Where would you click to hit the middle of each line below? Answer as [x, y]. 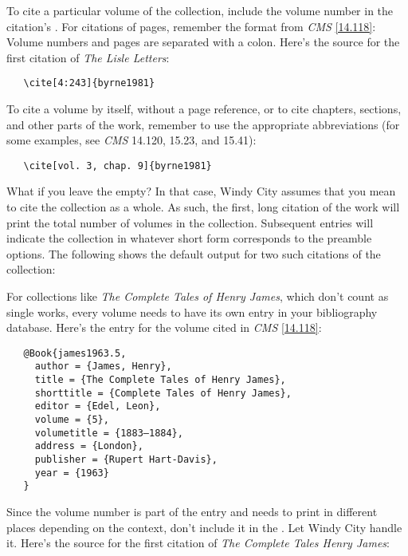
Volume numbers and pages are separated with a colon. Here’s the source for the [203, 42]
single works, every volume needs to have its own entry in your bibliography [192, 312]
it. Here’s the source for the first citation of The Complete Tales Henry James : [198, 543]
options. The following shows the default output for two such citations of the [194, 253]
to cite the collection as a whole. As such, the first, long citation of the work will [203, 207]
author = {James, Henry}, [103, 367]
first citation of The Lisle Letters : [88, 57]
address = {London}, [89, 446]
